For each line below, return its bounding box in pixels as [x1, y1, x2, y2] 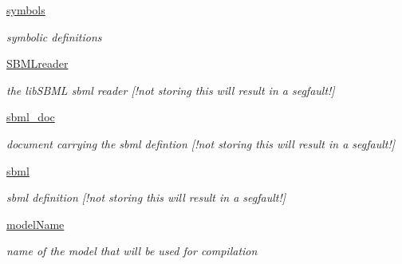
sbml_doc [6, 108, 55, 125]
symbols [6, 2, 45, 18]
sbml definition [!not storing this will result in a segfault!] [6, 189, 286, 206]
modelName [6, 215, 65, 232]
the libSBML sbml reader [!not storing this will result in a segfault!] [6, 81, 335, 98]
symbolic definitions [6, 28, 102, 45]
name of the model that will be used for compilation [6, 242, 258, 259]
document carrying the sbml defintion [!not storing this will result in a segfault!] [6, 135, 396, 152]
